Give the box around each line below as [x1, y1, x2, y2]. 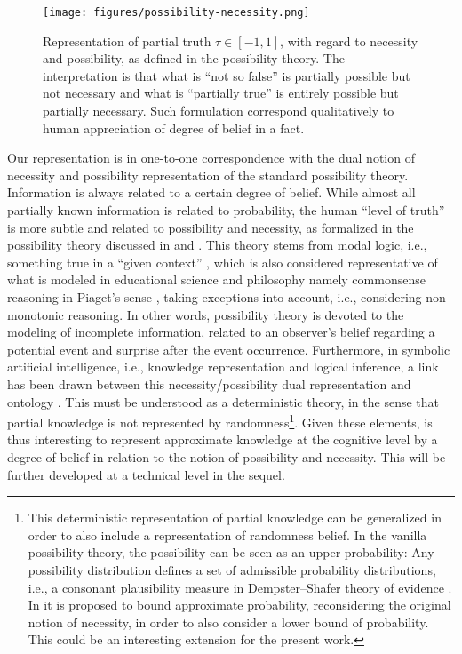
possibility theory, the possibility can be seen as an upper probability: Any [28, 543, 434, 562]
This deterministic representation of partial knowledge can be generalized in [28, 508, 442, 527]
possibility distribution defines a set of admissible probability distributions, [28, 560, 436, 578]
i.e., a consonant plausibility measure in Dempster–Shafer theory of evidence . [28, 578, 452, 596]
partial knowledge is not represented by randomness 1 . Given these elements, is [7, 411, 433, 431]
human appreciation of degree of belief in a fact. [43, 118, 305, 137]
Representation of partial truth [43, 31, 211, 50]
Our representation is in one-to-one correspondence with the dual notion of [7, 148, 415, 167]
